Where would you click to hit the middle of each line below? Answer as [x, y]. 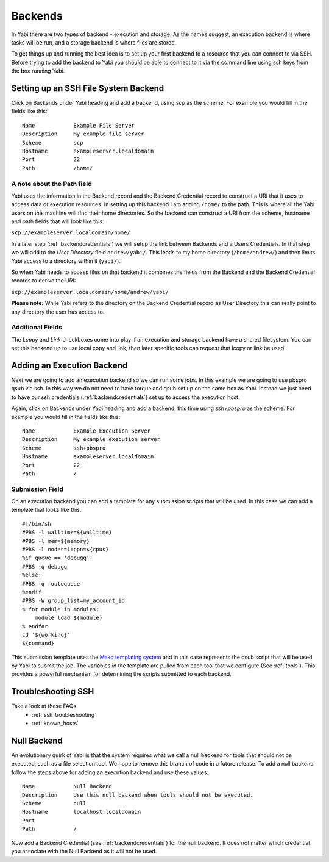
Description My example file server [83, 134]
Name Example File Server [79, 125]
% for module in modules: [61, 609]
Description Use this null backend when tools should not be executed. [138, 795]
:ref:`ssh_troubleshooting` [64, 714]
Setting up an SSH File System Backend [88, 88]
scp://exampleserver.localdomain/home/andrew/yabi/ [90, 292]
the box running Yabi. [38, 71]
